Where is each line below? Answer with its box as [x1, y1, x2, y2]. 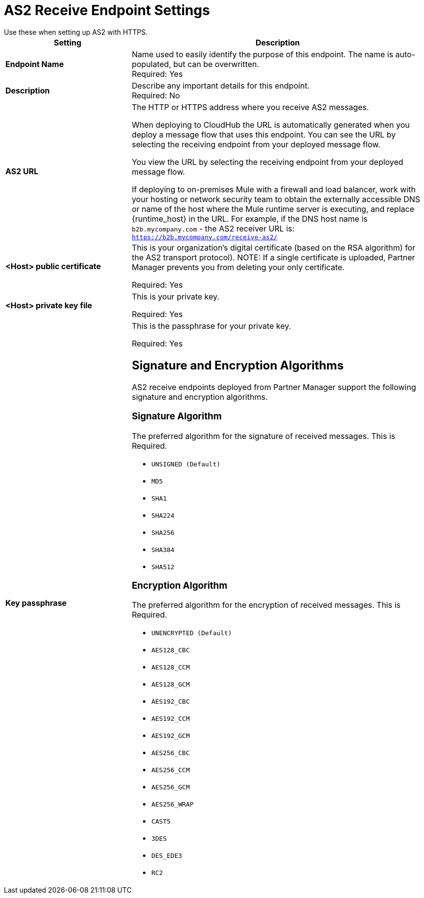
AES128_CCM [151, 664, 190, 671]
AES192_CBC [151, 698, 190, 706]
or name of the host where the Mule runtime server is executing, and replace [132, 204, 414, 214]
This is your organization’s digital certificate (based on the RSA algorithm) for [132, 242, 416, 253]
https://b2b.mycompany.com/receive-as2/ [132, 233, 278, 241]
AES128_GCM [151, 681, 190, 689]
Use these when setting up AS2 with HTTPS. [4, 27, 148, 36]
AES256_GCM [151, 783, 190, 791]
